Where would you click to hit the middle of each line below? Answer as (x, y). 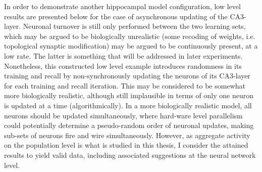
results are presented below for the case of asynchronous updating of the (116, 16)
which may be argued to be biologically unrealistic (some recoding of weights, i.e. (130, 36)
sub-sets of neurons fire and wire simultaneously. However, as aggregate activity (127, 135)
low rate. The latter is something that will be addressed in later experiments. (123, 55)
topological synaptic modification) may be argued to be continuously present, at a (131, 46)
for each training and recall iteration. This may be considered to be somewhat (125, 85)
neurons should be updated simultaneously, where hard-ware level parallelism (123, 115)
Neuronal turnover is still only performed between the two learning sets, (134, 26)
